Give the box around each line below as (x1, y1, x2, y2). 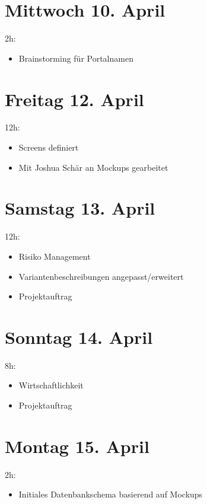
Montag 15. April (5, 433, 149, 458)
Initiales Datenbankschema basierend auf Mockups (18, 488, 203, 500)
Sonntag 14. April (5, 324, 153, 349)
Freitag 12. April (5, 87, 144, 111)
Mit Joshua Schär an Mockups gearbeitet (18, 161, 168, 173)
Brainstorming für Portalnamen (18, 52, 133, 64)
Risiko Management (18, 250, 91, 262)
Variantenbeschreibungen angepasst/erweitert (18, 270, 184, 282)
